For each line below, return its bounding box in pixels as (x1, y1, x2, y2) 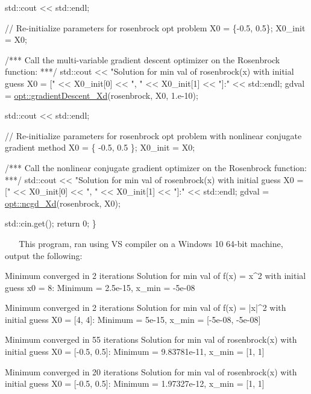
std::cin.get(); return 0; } (5, 217, 96, 230)
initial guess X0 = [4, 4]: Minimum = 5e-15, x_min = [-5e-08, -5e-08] (5, 313, 261, 325)
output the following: (5, 249, 83, 261)
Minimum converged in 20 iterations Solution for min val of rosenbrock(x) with (5, 365, 297, 378)
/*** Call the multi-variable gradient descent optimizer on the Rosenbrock (5, 53, 280, 66)
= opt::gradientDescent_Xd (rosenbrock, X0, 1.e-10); (5, 89, 198, 101)
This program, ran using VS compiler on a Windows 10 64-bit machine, (19, 237, 283, 249)
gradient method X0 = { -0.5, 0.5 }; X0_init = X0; (5, 141, 195, 154)
